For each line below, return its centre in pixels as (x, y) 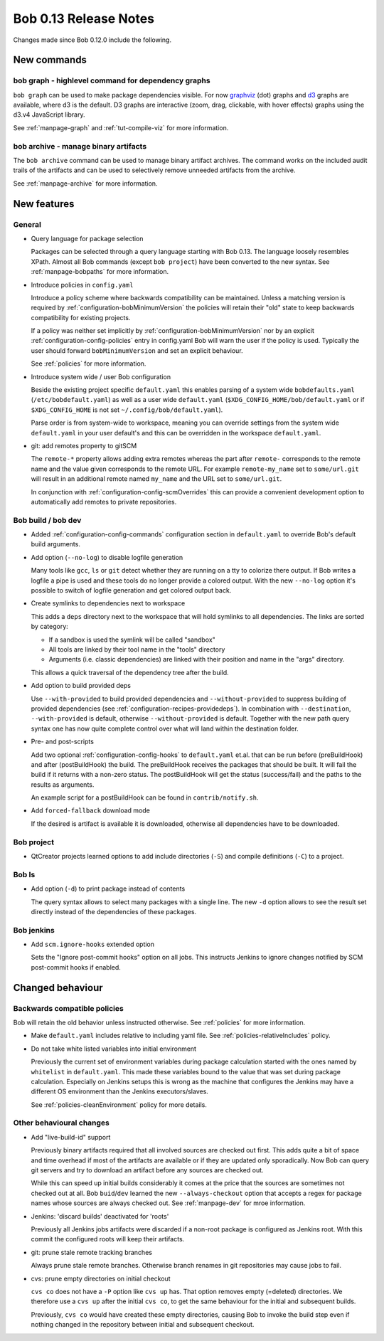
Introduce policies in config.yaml (82, 285)
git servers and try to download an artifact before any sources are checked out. (147, 1170)
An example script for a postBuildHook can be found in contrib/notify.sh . (145, 797)
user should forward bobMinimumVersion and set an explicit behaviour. (137, 350)
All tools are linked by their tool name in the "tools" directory (137, 649)
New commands (50, 60)
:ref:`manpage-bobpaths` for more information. (100, 272)
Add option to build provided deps (81, 686)
